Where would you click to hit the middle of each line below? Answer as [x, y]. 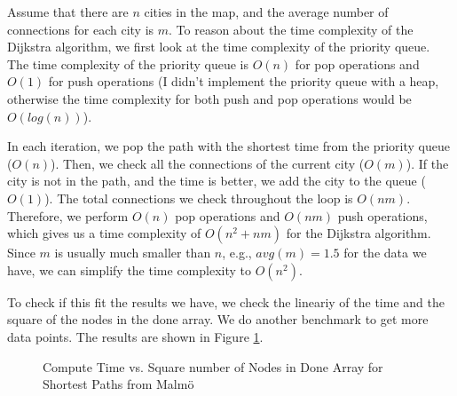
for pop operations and [357, 63]
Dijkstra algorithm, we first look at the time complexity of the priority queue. [219, 47]
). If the [427, 163]
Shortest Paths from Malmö [118, 384]
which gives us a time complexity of [104, 233]
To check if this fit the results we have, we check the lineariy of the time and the [226, 301]
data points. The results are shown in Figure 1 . [135, 336]
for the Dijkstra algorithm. [359, 233]
